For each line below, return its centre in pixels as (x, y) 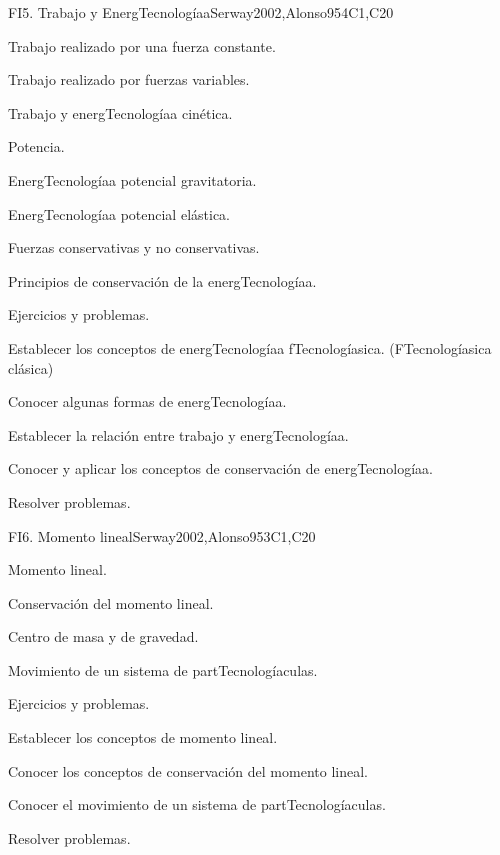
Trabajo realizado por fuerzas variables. (129, 79)
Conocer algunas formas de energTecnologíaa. (147, 401)
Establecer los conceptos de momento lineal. (143, 737)
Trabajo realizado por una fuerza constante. (142, 45)
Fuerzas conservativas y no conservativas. (134, 247)
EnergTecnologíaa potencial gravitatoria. (132, 179)
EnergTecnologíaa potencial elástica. (119, 213)
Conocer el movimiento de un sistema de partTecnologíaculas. (197, 804)
